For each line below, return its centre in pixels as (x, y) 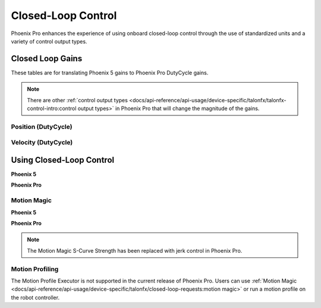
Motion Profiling (35, 269)
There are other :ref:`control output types (77, 100)
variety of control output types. (49, 41)
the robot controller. (35, 297)
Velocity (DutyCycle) (42, 143)
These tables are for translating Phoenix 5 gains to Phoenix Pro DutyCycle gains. (110, 73)
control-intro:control (52, 109)
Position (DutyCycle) (42, 127)
